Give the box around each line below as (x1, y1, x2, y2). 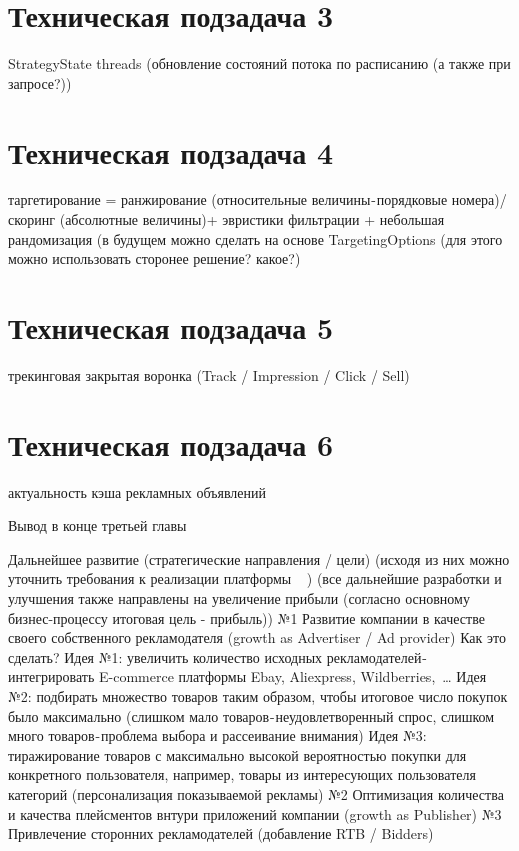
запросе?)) (8, 72, 72, 93)
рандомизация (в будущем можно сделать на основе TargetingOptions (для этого (8, 228, 503, 249)
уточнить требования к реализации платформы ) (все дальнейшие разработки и (8, 568, 502, 589)
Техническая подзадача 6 (8, 423, 334, 464)
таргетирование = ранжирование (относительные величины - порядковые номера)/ (8, 189, 507, 210)
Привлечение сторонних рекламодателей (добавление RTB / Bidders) (8, 823, 434, 844)
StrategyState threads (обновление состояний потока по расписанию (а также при (8, 53, 511, 74)
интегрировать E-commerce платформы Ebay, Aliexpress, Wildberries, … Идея (8, 666, 487, 687)
